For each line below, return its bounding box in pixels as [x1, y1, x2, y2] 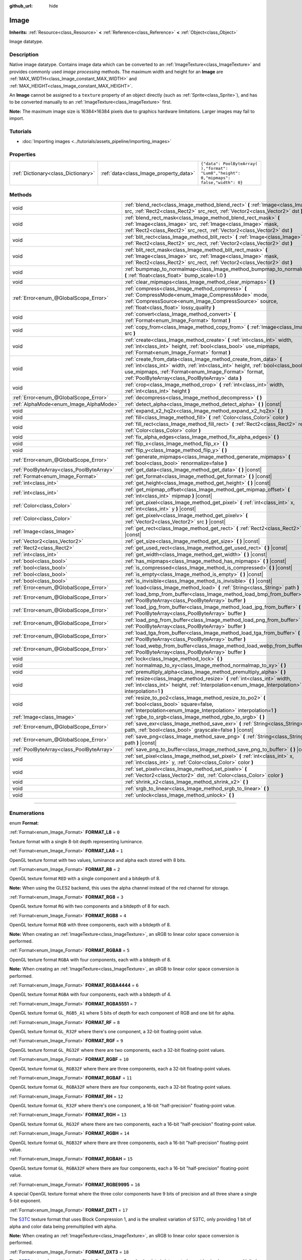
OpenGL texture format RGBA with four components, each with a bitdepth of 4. [9, 991, 172, 997]
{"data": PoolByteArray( [200, 161, 258, 166]
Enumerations [9, 809, 45, 816]
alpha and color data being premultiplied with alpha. [9, 1223, 117, 1229]
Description [9, 51, 39, 58]
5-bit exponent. [9, 1198, 42, 1204]
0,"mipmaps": [200, 175, 231, 181]
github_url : [9, 3, 33, 9]
